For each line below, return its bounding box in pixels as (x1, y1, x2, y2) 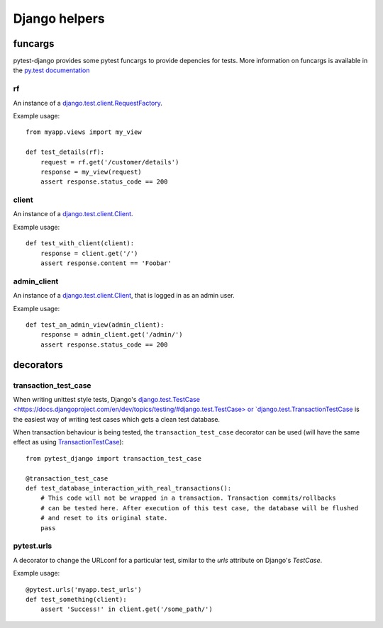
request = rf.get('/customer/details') (40, 158, 179, 166)
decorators (13, 359, 64, 371)
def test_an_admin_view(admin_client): (26, 320, 165, 329)
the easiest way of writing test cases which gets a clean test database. (13, 415, 220, 423)
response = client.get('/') (40, 249, 138, 257)
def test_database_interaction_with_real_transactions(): (26, 484, 232, 493)
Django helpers (13, 11, 106, 26)
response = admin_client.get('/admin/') (40, 330, 184, 339)
